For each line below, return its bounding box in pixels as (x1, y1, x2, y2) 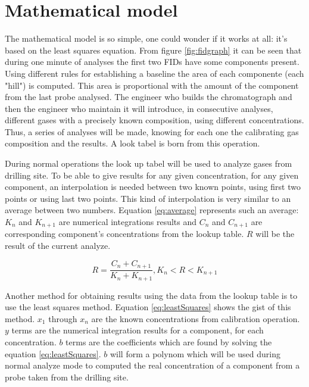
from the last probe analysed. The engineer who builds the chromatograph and (5, 90, 292, 103)
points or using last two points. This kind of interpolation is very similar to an (5, 192, 291, 204)
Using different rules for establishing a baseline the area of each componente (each (5, 67, 304, 79)
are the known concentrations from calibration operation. (91, 312, 300, 324)
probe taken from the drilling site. (5, 370, 129, 383)
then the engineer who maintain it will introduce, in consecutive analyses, (5, 102, 273, 114)
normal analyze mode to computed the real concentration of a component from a (5, 359, 300, 372)
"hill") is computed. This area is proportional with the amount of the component (5, 79, 299, 91)
